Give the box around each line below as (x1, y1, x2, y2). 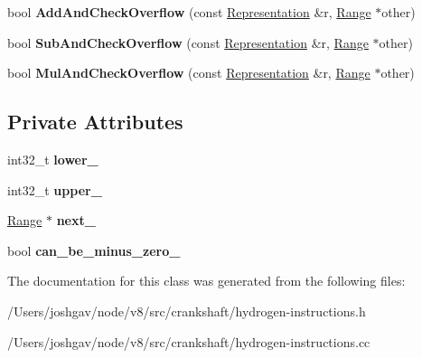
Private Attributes (7, 108, 183, 136)
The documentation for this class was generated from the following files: (7, 271, 406, 290)
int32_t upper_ (7, 180, 102, 199)
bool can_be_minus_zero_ (7, 240, 181, 259)
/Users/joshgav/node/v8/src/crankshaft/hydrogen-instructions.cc (7, 332, 370, 351)
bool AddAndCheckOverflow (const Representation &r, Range (7, 3, 371, 21)
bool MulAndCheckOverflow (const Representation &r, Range (7, 63, 370, 82)
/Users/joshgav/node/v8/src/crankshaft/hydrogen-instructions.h (7, 301, 366, 320)
